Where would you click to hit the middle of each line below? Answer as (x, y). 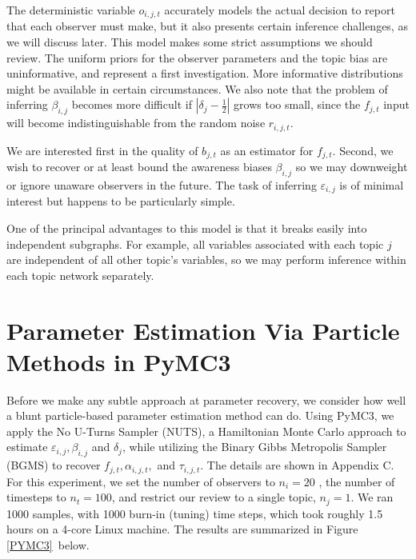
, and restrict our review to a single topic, (214, 497)
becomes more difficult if (132, 104)
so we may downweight (352, 167)
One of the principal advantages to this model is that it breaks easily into (187, 228)
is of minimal (372, 184)
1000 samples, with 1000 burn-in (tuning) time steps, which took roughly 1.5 (195, 513)
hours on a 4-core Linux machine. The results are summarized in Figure (182, 529)
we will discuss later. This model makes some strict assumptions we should (190, 42)
